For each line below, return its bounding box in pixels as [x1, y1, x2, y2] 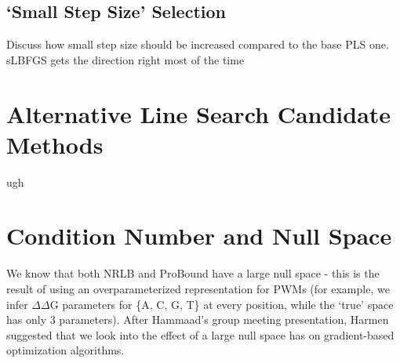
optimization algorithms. [6, 342, 125, 358]
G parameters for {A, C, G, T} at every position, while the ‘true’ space [49, 296, 394, 312]
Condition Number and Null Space [6, 220, 392, 252]
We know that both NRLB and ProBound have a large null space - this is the [6, 265, 380, 281]
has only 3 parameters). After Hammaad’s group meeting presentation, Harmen [6, 311, 389, 328]
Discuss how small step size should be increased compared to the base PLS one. [6, 36, 389, 53]
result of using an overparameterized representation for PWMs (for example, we [6, 281, 390, 297]
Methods [6, 128, 104, 160]
